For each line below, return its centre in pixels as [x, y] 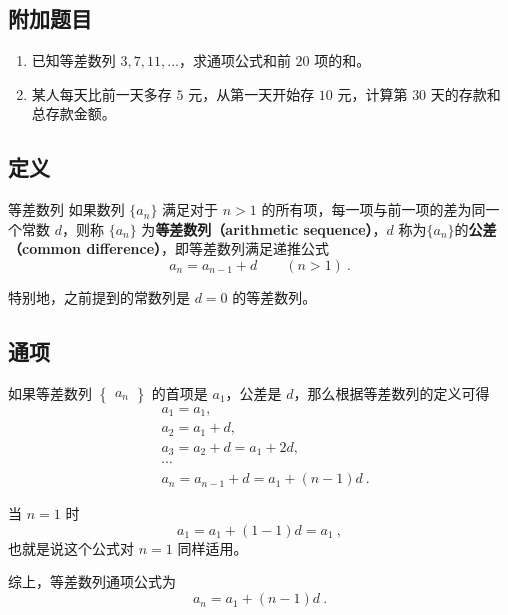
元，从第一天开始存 [251, 93]
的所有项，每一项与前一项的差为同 [373, 209]
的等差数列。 [274, 296]
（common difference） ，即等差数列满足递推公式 [169, 248]
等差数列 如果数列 [66, 209]
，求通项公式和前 [234, 60]
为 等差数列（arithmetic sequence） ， [264, 228]
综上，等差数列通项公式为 [92, 581]
